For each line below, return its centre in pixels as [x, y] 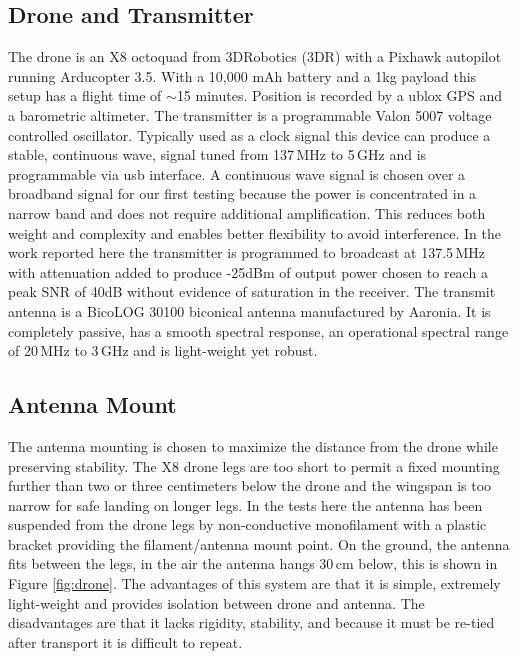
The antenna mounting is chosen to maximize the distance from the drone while [253, 445]
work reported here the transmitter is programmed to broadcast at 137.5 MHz [246, 252]
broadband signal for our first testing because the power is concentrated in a [242, 193]
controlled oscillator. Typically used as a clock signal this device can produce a [249, 134]
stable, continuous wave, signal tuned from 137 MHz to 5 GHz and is [217, 154]
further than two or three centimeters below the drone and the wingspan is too [250, 485]
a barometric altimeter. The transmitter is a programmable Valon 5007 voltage [250, 114]
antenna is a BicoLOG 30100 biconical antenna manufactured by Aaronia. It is [249, 310]
